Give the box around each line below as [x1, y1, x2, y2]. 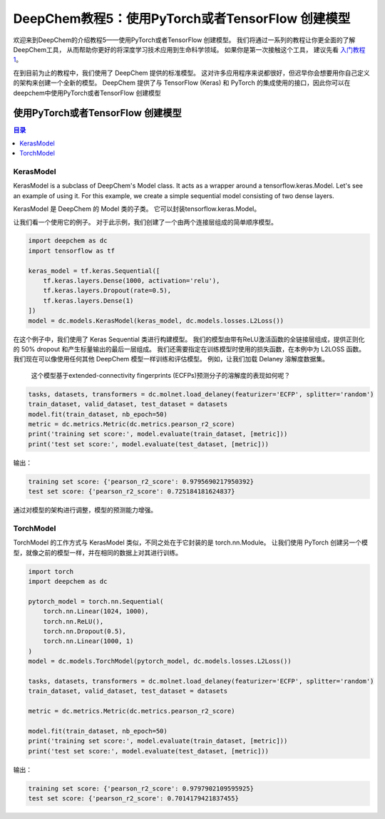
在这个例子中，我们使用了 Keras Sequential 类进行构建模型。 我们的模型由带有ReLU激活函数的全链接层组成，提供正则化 [13, 335, 365, 344]
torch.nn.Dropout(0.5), [43, 627, 126, 635]
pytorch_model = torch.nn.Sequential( [28, 597, 164, 605]
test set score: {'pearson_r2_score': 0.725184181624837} [28, 488, 235, 495]
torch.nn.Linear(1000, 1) [43, 637, 134, 645]
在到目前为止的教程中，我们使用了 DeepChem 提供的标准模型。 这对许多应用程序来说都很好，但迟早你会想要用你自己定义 [13, 68, 370, 77]
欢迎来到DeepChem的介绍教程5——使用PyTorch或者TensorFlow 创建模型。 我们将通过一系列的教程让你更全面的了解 [13, 36, 356, 44]
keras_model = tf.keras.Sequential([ [28, 267, 160, 274]
